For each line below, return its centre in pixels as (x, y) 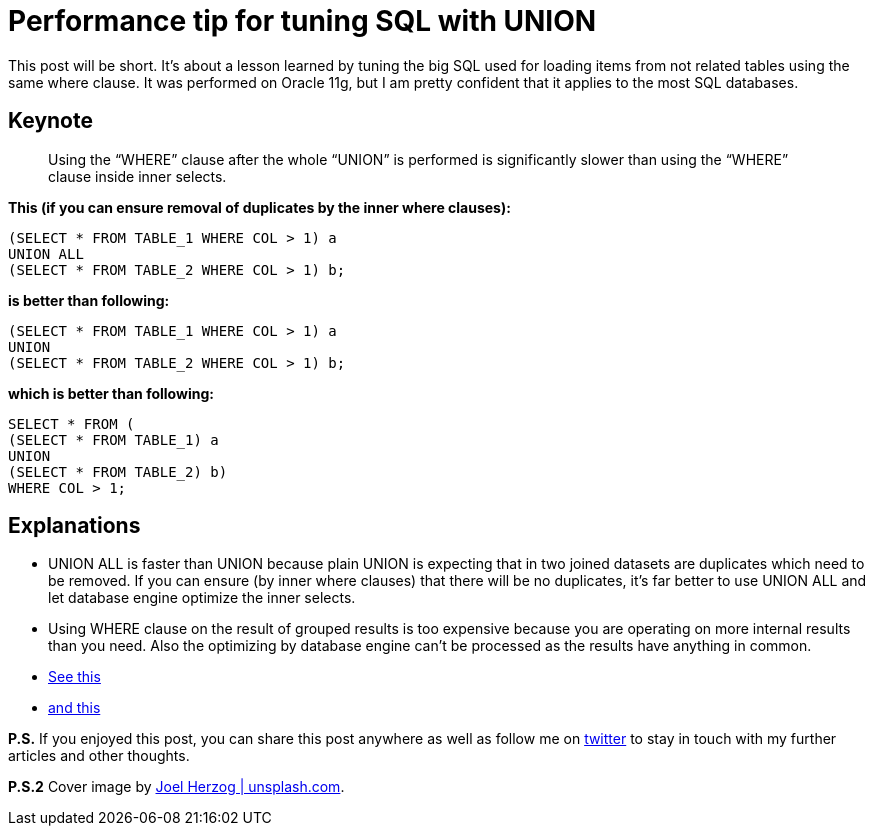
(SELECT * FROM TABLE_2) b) (118, 471)
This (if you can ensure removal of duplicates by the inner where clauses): (259, 207)
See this (74, 677)
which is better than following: (111, 393)
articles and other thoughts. (99, 756)
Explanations (74, 526)
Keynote (50, 121)
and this (74, 708)
